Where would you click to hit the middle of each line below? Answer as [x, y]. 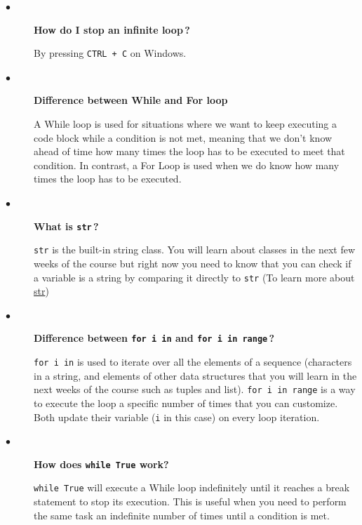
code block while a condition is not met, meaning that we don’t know [183, 137]
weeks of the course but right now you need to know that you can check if [193, 263]
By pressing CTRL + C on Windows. [110, 53]
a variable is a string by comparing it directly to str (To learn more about [194, 277]
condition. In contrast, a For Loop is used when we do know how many [187, 165]
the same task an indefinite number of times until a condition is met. [182, 515]
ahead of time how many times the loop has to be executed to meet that [189, 151]
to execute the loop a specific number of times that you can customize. [186, 403]
